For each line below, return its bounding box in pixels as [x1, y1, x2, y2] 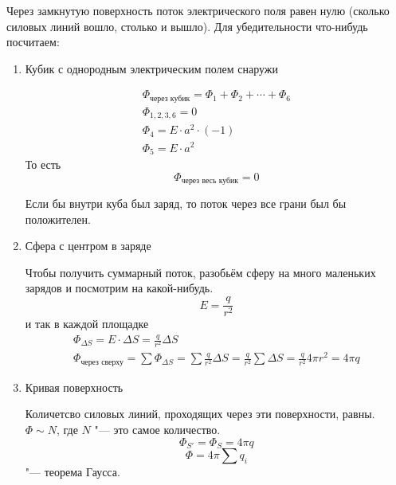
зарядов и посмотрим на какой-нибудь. [25, 280, 214, 296]
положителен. [25, 210, 91, 227]
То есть [25, 156, 61, 173]
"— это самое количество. [94, 420, 221, 437]
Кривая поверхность [25, 378, 124, 395]
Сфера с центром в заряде [25, 237, 151, 254]
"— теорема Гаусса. [25, 463, 120, 479]
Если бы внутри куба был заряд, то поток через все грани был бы [25, 195, 347, 212]
